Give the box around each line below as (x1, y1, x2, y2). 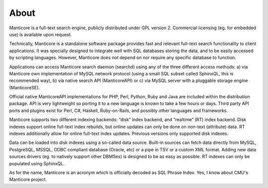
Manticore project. (9, 177, 47, 183)
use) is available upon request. (9, 31, 72, 37)
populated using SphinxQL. (9, 160, 65, 166)
